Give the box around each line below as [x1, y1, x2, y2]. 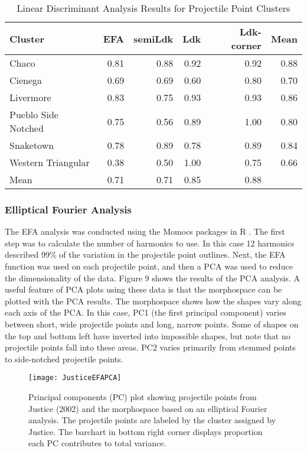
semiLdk [133, 31, 174, 46]
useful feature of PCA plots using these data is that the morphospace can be [5, 283, 282, 296]
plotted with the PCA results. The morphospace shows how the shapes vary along [5, 294, 302, 307]
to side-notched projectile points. [5, 352, 123, 365]
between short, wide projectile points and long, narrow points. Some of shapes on [5, 317, 299, 330]
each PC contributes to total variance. [28, 437, 166, 449]
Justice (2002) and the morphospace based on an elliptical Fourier [28, 402, 267, 414]
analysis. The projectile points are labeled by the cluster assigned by [28, 414, 276, 426]
